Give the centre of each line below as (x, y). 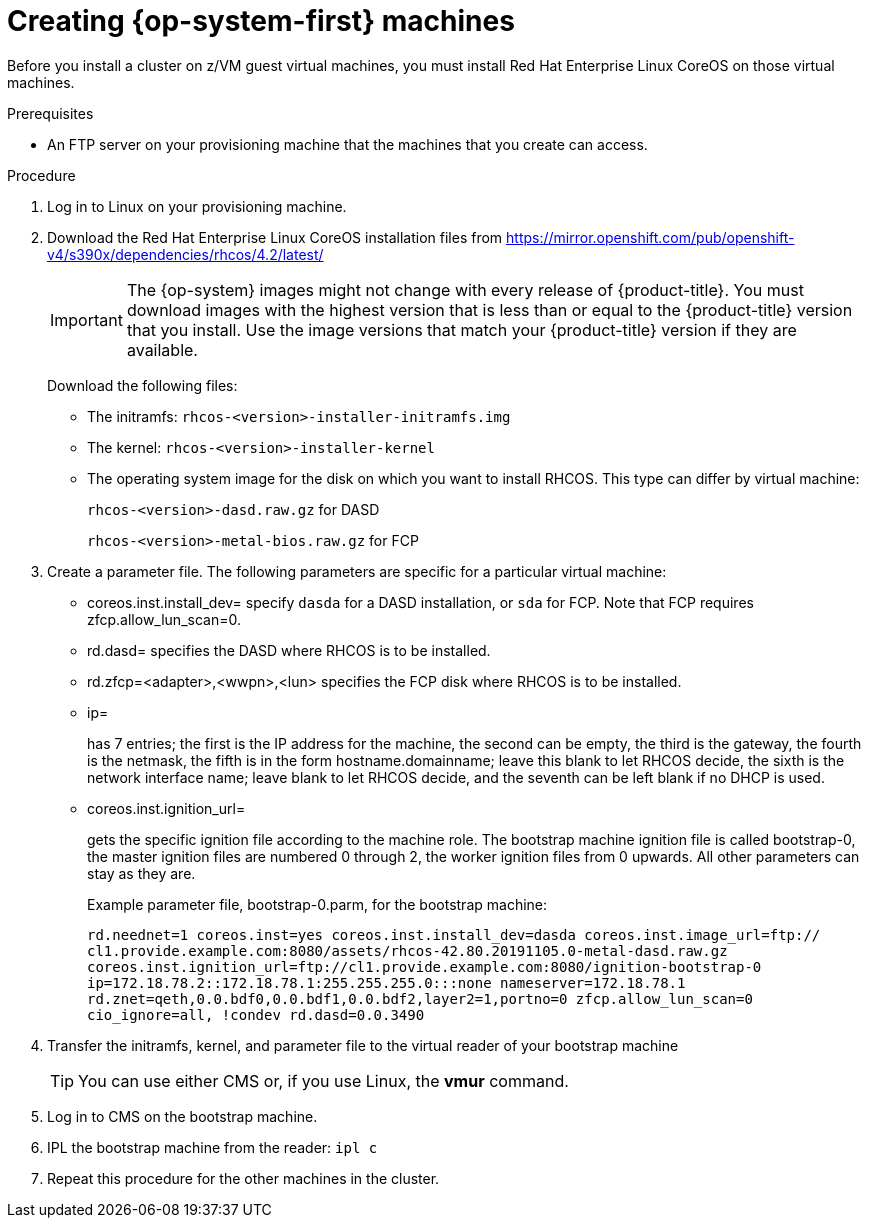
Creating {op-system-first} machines (261, 21)
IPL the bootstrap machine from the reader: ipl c (212, 1147)
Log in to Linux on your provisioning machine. (197, 206)
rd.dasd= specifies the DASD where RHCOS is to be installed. (289, 650)
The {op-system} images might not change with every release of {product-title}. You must (465, 289)
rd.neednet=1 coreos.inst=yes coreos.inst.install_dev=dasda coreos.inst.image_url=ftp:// (454, 934)
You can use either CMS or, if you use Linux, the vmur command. (323, 1080)
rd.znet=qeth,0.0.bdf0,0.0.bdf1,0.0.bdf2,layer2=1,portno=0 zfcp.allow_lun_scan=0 (420, 998)
